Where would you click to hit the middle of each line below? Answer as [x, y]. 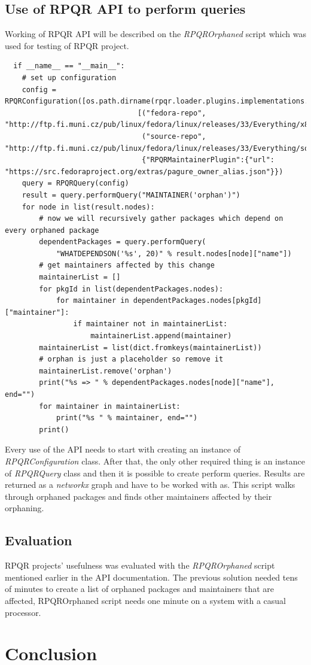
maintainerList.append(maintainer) [161, 336]
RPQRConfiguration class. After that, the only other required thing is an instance [155, 461]
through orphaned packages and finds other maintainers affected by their [138, 496]
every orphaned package [52, 230]
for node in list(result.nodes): [88, 207]
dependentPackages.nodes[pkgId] [197, 301]
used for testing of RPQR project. [67, 45]
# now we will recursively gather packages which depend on [161, 219]
